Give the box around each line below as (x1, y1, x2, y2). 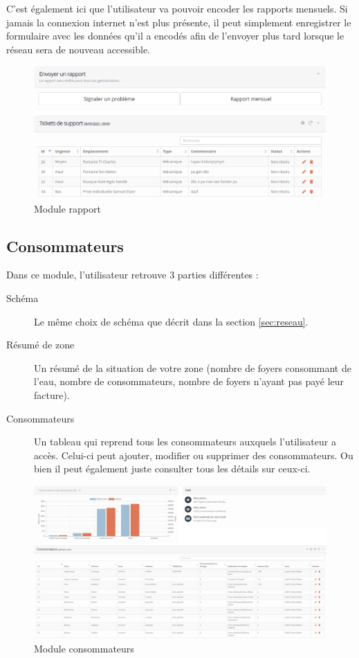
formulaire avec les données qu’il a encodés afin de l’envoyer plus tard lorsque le (6, 28, 344, 43)
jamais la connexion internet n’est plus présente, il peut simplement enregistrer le (6, 15, 351, 29)
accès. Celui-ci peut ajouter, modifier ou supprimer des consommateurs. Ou (34, 447, 353, 462)
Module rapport (34, 201, 101, 215)
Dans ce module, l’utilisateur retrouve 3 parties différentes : (6, 267, 259, 282)
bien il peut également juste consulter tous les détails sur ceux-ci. (34, 461, 311, 476)
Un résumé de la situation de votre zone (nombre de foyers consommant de (34, 360, 351, 375)
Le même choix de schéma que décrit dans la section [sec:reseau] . (34, 314, 309, 328)
